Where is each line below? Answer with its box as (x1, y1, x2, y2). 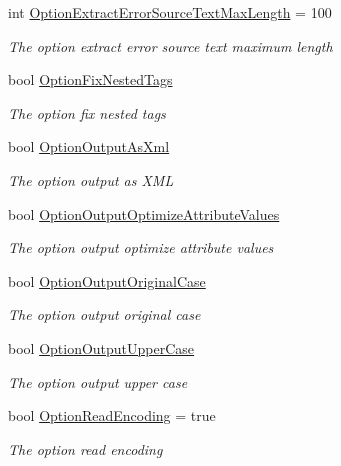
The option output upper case (8, 371, 188, 392)
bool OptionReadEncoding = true (8, 405, 216, 426)
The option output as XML (8, 169, 174, 190)
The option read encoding (8, 438, 163, 459)
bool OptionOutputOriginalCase (8, 270, 206, 291)
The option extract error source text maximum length (8, 35, 333, 56)
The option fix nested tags (8, 102, 166, 123)
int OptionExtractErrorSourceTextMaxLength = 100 (8, 2, 332, 22)
